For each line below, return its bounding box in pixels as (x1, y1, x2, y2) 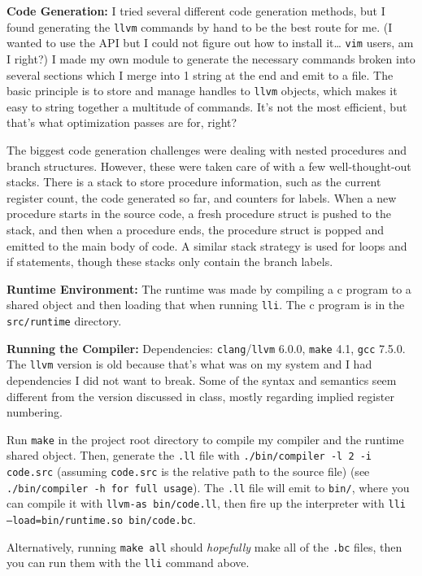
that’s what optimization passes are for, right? (7, 114, 237, 131)
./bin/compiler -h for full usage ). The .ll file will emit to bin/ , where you (7, 478, 410, 495)
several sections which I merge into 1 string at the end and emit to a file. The (7, 66, 394, 83)
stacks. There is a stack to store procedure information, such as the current (7, 173, 381, 190)
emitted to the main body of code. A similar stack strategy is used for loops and (7, 237, 407, 254)
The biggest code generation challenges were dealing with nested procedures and (7, 141, 407, 158)
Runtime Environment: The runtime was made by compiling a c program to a (7, 280, 411, 297)
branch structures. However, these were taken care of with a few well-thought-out (7, 157, 411, 174)
